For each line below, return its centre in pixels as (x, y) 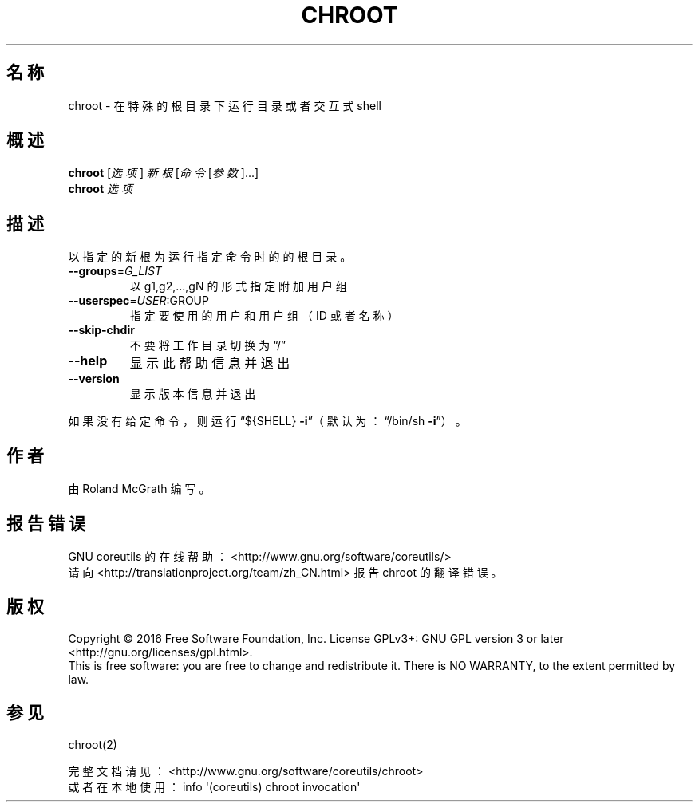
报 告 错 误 (46, 523)
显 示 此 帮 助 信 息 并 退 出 (210, 363)
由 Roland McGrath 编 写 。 (139, 489)
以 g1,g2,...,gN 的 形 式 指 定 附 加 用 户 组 (238, 286)
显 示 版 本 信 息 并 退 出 (193, 394)
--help (88, 361)
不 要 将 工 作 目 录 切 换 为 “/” (208, 345)
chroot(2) (93, 744)
